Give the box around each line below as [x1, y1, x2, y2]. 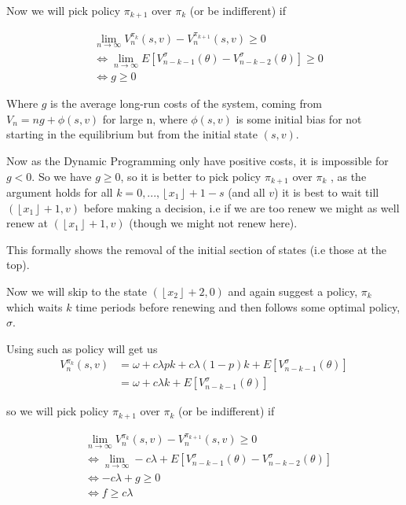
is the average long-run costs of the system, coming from [50, 95, 322, 112]
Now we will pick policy [6, 2, 121, 18]
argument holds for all [6, 184, 113, 200]
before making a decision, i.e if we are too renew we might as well [83, 199, 400, 216]
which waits [6, 298, 63, 315]
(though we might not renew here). [129, 215, 298, 231]
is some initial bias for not [236, 110, 362, 127]
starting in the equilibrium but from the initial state [6, 126, 258, 142]
